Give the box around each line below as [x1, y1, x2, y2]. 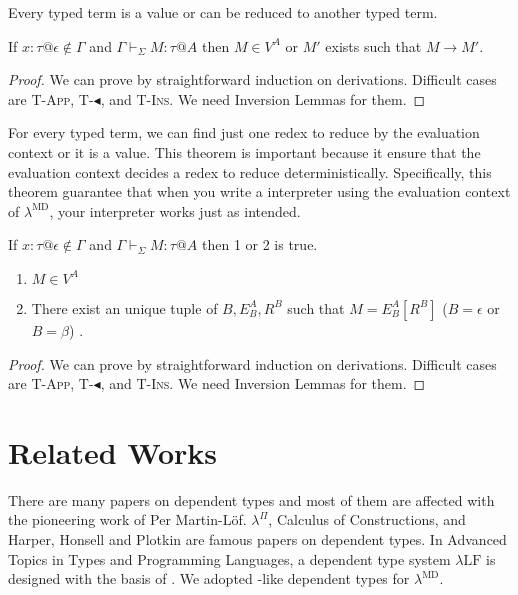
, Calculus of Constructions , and [268, 509, 466, 530]
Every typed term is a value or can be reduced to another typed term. [8, 2, 438, 22]
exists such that [325, 35, 422, 56]
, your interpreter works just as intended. [49, 200, 301, 221]
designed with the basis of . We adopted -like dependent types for [8, 568, 410, 589]
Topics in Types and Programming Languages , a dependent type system [8, 548, 451, 569]
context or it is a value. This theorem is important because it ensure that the [8, 141, 481, 162]
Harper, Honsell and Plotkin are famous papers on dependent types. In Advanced [8, 529, 507, 550]
